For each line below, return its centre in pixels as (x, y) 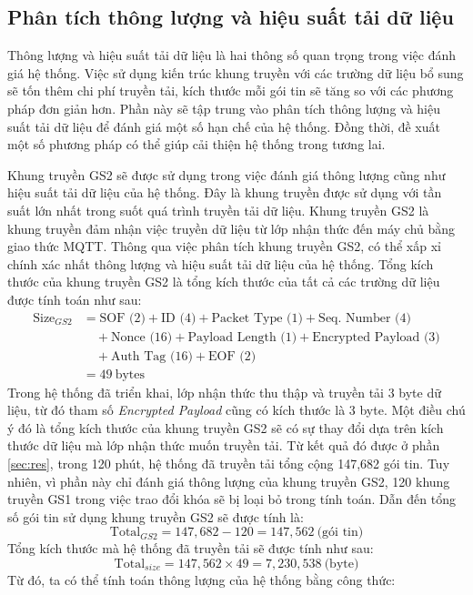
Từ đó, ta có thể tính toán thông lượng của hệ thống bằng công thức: (201, 579)
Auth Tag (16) (152, 356)
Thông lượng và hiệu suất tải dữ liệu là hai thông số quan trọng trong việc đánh (232, 55)
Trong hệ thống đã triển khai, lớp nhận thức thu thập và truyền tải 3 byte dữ (224, 392)
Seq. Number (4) (365, 318)
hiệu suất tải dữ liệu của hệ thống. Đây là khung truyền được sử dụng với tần (225, 192)
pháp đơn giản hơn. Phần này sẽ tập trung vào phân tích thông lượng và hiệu (224, 108)
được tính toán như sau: (75, 299)
